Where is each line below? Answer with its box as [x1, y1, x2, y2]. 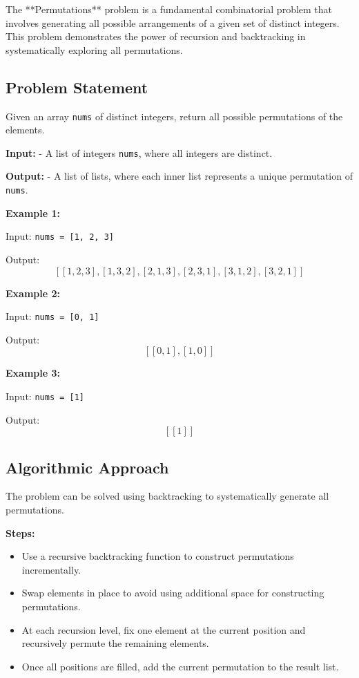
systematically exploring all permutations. [6, 42, 183, 57]
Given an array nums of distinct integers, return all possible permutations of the [6, 109, 343, 123]
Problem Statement [6, 76, 148, 97]
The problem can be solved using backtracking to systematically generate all [6, 489, 329, 503]
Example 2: [6, 285, 60, 300]
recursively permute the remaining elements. [21, 636, 209, 650]
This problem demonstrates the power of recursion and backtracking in [6, 29, 306, 44]
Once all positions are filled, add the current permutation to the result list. [21, 659, 339, 673]
